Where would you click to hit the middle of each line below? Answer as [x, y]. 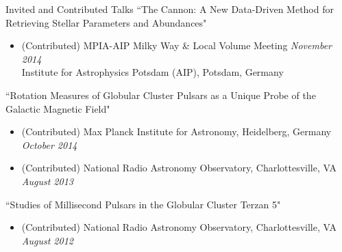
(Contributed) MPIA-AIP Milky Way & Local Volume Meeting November [177, 45]
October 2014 [49, 144]
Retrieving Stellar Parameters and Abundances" [106, 22]
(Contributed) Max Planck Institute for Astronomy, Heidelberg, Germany [176, 131]
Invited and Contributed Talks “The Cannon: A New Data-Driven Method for [170, 9]
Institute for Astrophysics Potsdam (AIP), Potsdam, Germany [152, 72]
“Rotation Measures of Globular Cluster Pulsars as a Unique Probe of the [161, 95]
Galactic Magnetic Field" [58, 108]
